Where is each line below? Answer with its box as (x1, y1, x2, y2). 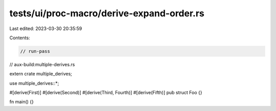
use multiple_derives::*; (9, 80, 59, 86)
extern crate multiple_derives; (9, 71, 73, 77)
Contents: (9, 35, 30, 41)
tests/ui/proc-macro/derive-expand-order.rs (9, 8, 204, 19)
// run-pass (20, 48, 51, 54)
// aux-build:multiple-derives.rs (9, 61, 75, 67)
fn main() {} (9, 99, 34, 105)
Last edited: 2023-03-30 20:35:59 (9, 25, 82, 32)
